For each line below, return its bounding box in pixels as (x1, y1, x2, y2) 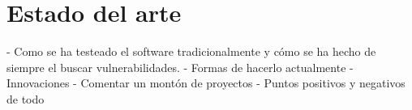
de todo (6, 90, 45, 107)
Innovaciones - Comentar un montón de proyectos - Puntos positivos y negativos (6, 74, 406, 91)
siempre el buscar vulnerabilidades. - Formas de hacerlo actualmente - (6, 58, 354, 75)
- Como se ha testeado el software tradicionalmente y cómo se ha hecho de (6, 43, 376, 60)
